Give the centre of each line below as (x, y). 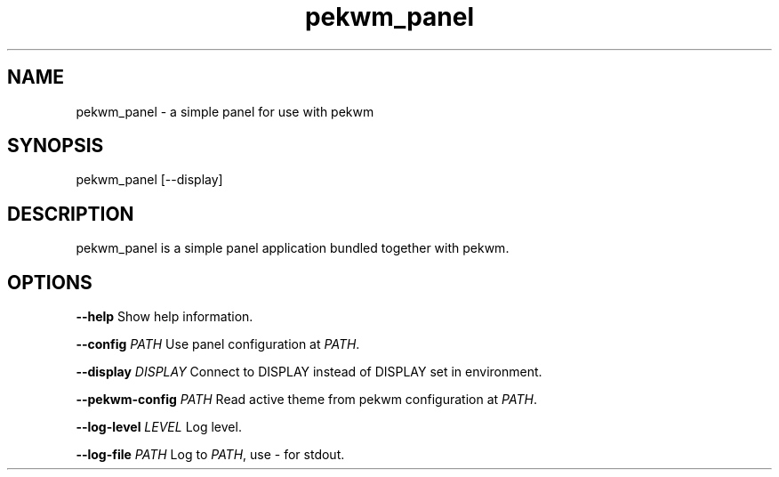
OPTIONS (50, 282)
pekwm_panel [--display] (149, 180)
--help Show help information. (165, 317)
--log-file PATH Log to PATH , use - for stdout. (210, 455)
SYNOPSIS (56, 146)
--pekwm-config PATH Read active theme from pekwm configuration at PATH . (306, 400)
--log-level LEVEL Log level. (159, 427)
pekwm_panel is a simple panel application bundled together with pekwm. (293, 248)
